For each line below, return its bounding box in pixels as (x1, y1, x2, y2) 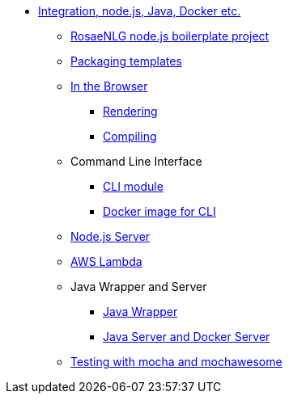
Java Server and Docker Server (103, 330, 270, 343)
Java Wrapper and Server (70, 280, 207, 293)
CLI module (103, 179, 164, 193)
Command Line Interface (70, 154, 202, 168)
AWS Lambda (70, 255, 142, 268)
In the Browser (70, 79, 148, 93)
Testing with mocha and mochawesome (70, 355, 283, 368)
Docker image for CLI (103, 204, 216, 218)
